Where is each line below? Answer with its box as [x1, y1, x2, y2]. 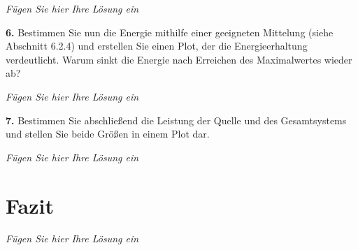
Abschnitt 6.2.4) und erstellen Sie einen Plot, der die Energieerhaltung [6, 38, 308, 53]
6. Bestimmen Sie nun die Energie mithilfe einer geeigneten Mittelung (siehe [6, 24, 334, 39]
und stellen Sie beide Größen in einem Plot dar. [6, 126, 210, 141]
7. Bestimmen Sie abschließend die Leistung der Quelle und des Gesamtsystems [6, 112, 347, 127]
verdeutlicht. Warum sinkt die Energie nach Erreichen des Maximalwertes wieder [6, 52, 352, 66]
